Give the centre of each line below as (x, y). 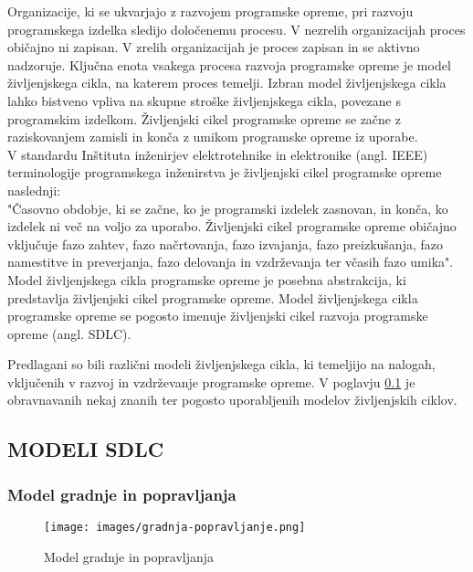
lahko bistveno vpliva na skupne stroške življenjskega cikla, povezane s (204, 100)
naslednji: (34, 190)
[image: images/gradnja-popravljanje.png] (175, 528)
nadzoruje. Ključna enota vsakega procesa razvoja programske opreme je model (229, 64)
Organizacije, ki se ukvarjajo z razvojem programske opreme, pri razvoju (210, 11)
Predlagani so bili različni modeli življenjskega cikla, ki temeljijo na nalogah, (221, 364)
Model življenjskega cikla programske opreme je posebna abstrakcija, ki (207, 279)
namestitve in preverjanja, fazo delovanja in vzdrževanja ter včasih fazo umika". (231, 262)
